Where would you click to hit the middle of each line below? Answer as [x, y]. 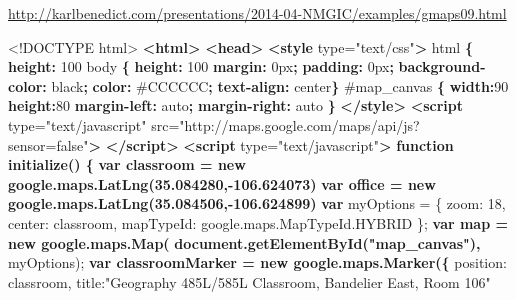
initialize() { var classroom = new [127, 164]
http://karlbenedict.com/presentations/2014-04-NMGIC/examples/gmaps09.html [257, 13]
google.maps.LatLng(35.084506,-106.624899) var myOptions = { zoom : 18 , [257, 203]
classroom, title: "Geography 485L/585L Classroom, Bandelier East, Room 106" [249, 281]
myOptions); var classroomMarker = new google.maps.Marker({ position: [257, 262]
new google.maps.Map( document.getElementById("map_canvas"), [244, 242]
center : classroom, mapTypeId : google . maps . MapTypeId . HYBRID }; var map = [258, 222]
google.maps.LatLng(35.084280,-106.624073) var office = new [222, 183]
